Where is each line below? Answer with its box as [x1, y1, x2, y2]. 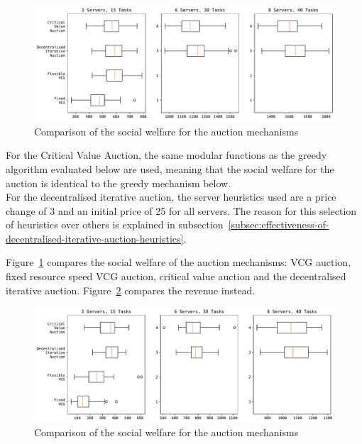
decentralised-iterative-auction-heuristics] [6, 231, 184, 245]
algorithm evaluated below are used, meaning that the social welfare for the [6, 161, 334, 176]
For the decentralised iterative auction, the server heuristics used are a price [6, 189, 336, 204]
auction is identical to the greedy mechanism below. [6, 175, 231, 190]
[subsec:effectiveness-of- [228, 217, 329, 232]
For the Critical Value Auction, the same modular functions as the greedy [6, 148, 327, 162]
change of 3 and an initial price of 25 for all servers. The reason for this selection [6, 203, 357, 218]
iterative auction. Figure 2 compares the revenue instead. [6, 282, 256, 297]
